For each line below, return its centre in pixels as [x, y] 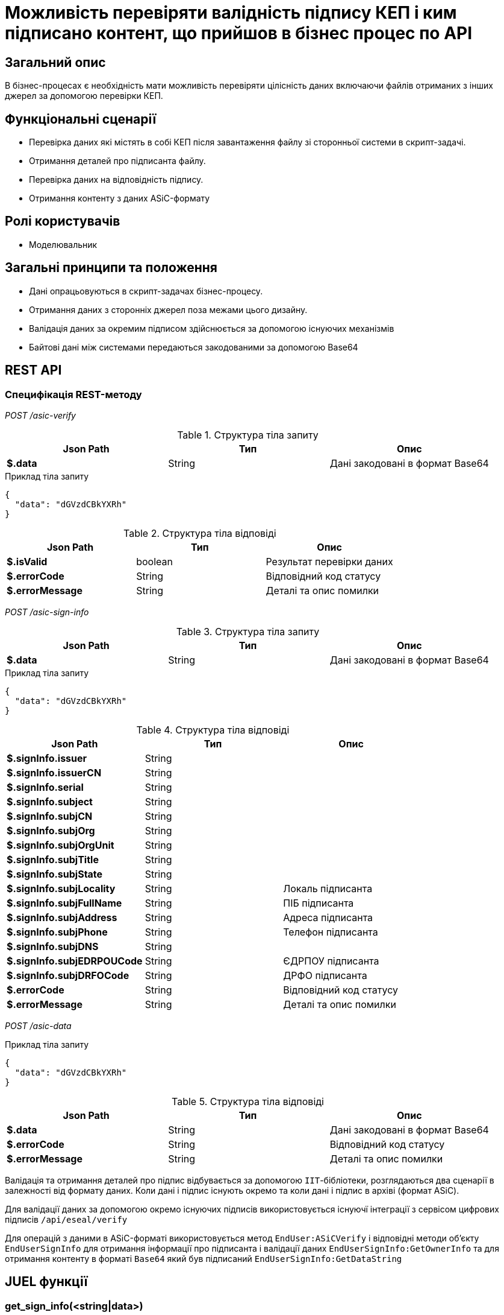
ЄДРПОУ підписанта [331, 961]
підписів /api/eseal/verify [66, 1219]
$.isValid [27, 561]
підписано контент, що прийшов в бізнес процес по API [239, 33]
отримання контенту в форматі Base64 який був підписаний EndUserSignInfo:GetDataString [204, 1258]
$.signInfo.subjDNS [53, 946]
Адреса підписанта [328, 917]
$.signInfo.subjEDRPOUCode [75, 961]
